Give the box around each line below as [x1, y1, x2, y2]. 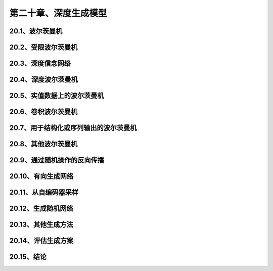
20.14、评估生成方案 [9, 237, 74, 245]
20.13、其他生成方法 [9, 220, 73, 229]
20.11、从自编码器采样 [9, 188, 78, 197]
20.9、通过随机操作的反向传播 [9, 156, 105, 164]
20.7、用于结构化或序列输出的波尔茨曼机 [9, 124, 137, 132]
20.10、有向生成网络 [9, 172, 74, 180]
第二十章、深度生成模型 [9, 8, 107, 19]
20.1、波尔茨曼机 [9, 27, 63, 35]
